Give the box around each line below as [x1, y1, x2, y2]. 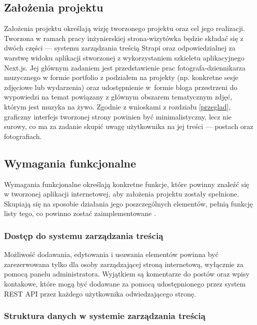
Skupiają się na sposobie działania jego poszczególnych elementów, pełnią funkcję [4, 198, 253, 208]
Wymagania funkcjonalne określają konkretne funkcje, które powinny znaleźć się [4, 178, 249, 189]
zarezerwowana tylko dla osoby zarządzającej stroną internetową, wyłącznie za [4, 258, 243, 269]
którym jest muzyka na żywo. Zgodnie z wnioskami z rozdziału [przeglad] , [4, 101, 230, 111]
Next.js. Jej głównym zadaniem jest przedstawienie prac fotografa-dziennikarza [4, 62, 245, 72]
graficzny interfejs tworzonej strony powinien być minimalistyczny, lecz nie [4, 111, 231, 121]
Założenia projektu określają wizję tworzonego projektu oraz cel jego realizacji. [4, 23, 245, 33]
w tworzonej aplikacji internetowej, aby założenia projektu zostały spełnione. [4, 188, 239, 199]
